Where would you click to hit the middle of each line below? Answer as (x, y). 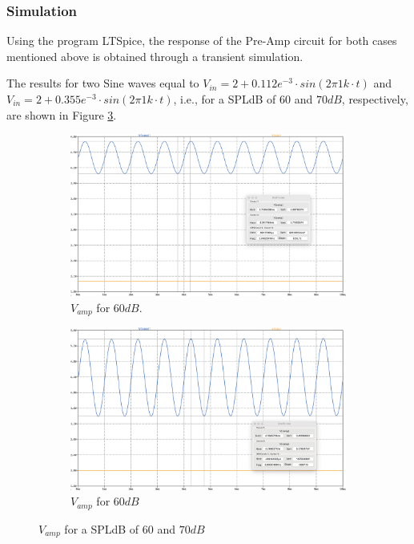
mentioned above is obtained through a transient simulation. (155, 56)
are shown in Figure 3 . (62, 114)
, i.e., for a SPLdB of (225, 99)
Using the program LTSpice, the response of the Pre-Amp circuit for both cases (202, 41)
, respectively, (375, 99)
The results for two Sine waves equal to (103, 83)
